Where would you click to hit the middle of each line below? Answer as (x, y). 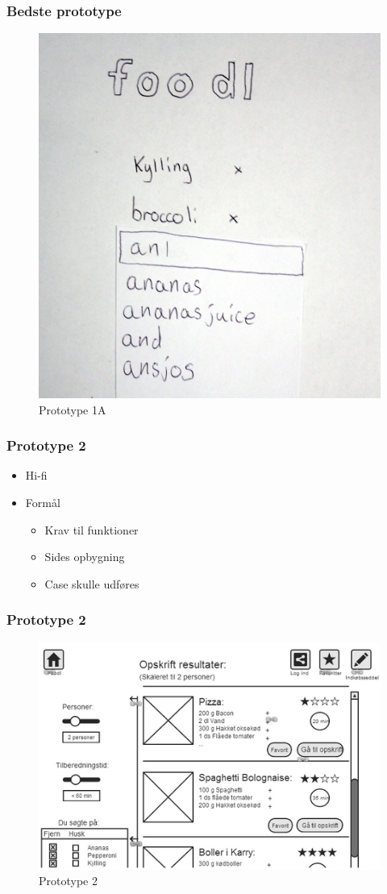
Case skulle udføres (92, 583)
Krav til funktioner (92, 529)
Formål (43, 502)
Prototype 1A (73, 409)
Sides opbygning (85, 557)
